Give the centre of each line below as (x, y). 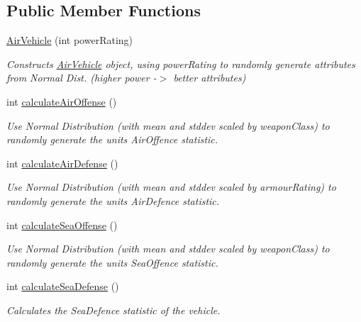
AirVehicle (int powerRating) (70, 40)
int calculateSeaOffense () (62, 224)
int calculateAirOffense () (62, 101)
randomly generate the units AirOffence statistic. (112, 139)
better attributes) (210, 78)
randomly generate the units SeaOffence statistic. (112, 262)
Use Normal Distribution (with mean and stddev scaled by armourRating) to (171, 187)
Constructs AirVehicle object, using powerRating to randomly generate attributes (181, 63)
